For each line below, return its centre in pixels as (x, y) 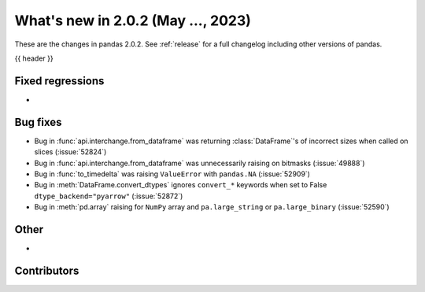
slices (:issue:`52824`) (70, 152)
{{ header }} (34, 58)
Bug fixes (38, 122)
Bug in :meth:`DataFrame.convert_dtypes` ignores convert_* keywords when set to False (181, 185)
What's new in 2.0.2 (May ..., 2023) (133, 20)
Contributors (47, 270)
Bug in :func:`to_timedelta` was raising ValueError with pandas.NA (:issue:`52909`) (172, 174)
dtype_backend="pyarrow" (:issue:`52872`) (109, 196)
